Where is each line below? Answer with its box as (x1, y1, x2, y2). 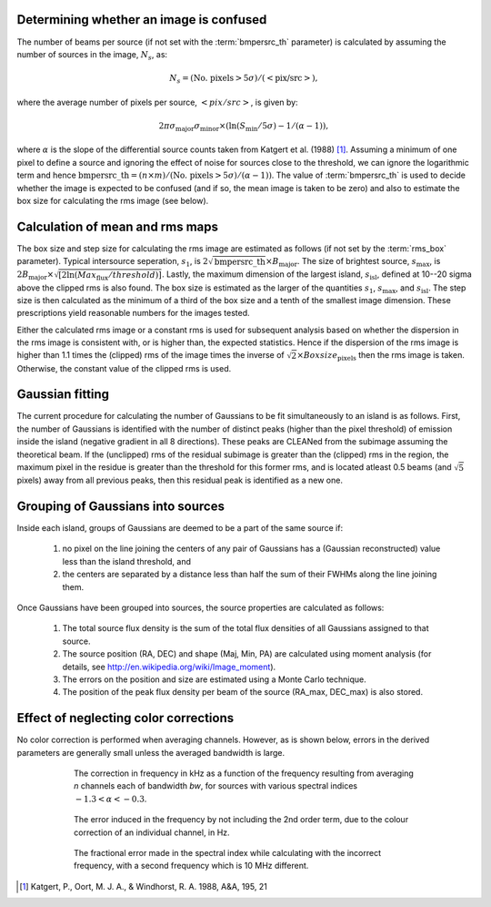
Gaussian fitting (16, 387, 109, 403)
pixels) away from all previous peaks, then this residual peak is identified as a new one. (16, 474, 343, 486)
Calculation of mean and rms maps (16, 219, 218, 234)
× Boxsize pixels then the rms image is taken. (296, 350, 466, 363)
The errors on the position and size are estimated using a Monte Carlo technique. (62, 674, 367, 685)
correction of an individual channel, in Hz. (74, 827, 231, 838)
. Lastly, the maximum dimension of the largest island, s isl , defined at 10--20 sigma (161, 269, 472, 282)
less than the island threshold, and (62, 555, 191, 566)
